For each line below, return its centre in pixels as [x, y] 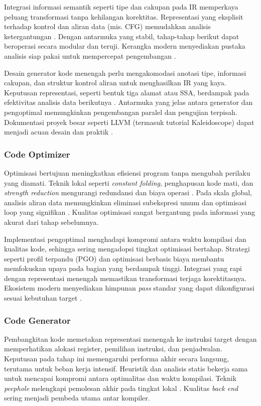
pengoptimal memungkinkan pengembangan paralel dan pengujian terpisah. [121, 112]
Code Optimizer [37, 154]
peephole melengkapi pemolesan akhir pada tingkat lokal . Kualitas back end [121, 388]
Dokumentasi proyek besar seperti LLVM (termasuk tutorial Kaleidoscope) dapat [129, 122]
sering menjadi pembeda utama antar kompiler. [77, 398]
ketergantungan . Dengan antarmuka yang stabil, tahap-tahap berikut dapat [122, 36]
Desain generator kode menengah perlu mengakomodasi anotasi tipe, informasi [125, 73]
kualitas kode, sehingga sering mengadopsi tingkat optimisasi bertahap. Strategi [127, 249]
